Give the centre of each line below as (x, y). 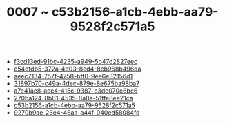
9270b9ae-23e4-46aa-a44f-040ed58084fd (77, 113)
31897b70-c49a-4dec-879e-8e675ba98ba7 (77, 84)
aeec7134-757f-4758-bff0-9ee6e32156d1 (73, 76)
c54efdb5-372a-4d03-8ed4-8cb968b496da (77, 69)
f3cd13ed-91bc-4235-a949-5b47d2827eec (76, 62)
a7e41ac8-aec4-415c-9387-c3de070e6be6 (76, 91)
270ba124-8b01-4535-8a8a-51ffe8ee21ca (73, 98)
